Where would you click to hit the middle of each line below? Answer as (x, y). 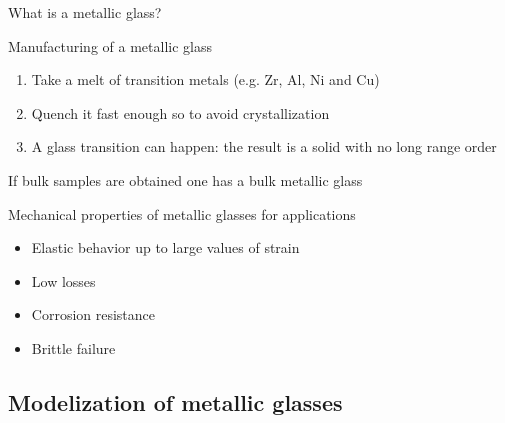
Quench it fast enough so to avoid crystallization (180, 112)
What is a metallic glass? (85, 12)
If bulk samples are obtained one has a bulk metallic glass (185, 179)
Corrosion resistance (93, 314)
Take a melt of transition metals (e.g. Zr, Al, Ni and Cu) (205, 79)
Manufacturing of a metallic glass (110, 45)
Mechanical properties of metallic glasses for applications (182, 213)
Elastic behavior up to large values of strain (165, 247)
